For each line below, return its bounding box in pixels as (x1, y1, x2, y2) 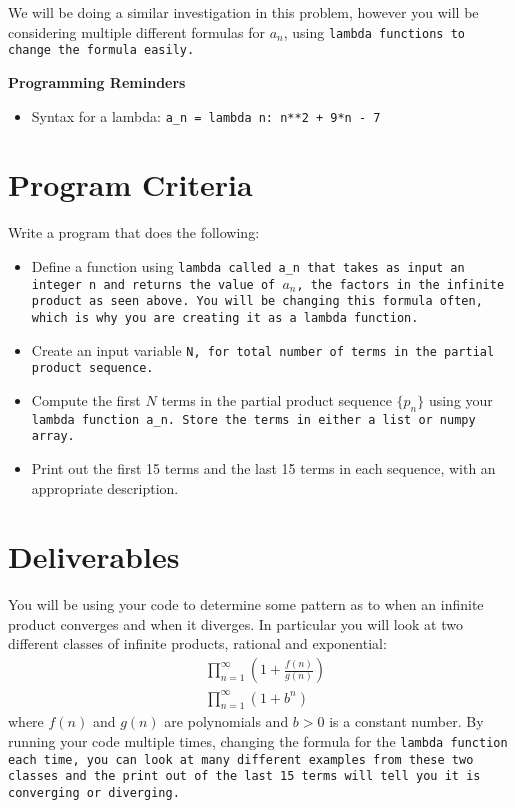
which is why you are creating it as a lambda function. (31, 310, 419, 325)
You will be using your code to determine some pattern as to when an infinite (8, 594, 484, 615)
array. (31, 429, 75, 444)
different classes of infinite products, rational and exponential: (8, 633, 387, 654)
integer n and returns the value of (31, 277, 276, 292)
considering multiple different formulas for (8, 21, 265, 42)
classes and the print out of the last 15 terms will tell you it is (8, 769, 481, 784)
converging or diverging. (8, 785, 180, 800)
